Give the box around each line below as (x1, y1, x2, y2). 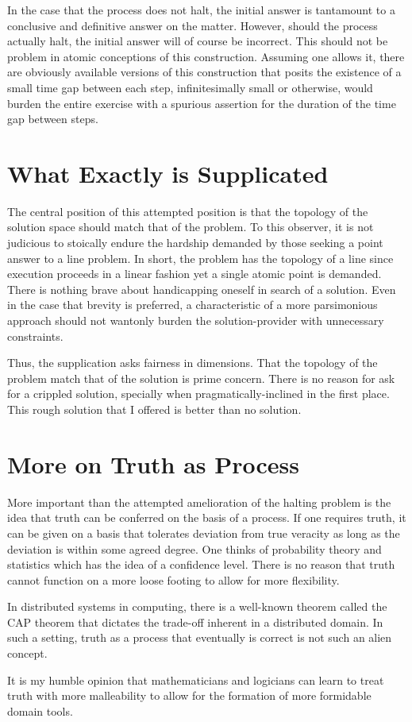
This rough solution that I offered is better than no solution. (7, 401, 302, 417)
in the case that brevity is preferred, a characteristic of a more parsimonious (7, 296, 378, 313)
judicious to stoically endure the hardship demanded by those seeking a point (7, 234, 383, 251)
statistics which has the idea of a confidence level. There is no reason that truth (7, 556, 395, 573)
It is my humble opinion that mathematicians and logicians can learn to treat (7, 671, 384, 688)
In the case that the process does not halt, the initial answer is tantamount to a (7, 2, 395, 17)
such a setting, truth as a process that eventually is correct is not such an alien (7, 629, 392, 646)
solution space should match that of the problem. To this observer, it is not (7, 218, 374, 235)
